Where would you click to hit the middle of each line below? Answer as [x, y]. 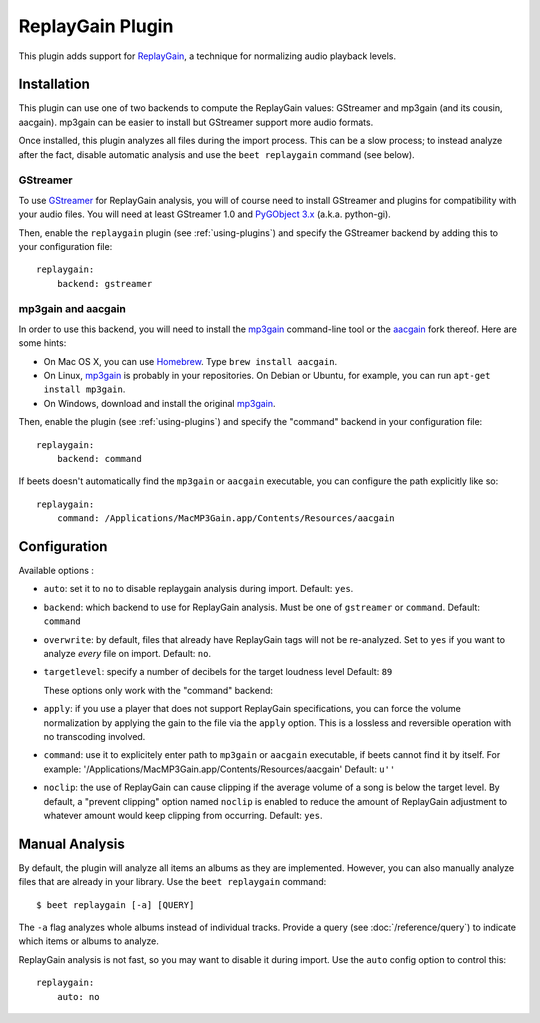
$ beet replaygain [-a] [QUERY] [115, 904]
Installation [54, 84]
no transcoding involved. [94, 736]
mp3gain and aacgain [72, 309]
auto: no [78, 996]
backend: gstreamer [104, 283]
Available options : [56, 571]
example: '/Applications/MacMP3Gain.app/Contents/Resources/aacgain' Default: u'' [219, 769]
